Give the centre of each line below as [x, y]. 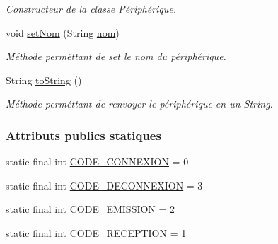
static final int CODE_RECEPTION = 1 [96, 232]
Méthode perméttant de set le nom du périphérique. [116, 56]
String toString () [44, 80]
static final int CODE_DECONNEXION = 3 [104, 185]
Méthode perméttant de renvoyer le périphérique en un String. [139, 104]
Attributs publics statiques [83, 135]
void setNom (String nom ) [63, 32]
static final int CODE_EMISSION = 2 [91, 209]
